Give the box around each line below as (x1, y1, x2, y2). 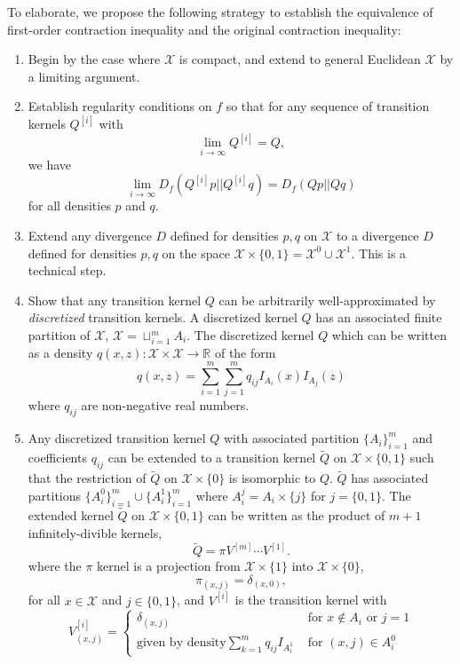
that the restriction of (28, 469, 147, 487)
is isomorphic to (228, 469, 316, 487)
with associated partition (223, 429, 360, 447)
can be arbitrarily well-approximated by (218, 290, 436, 309)
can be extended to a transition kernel (107, 448, 316, 467)
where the (28, 557, 82, 575)
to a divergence (336, 226, 419, 245)
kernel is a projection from (97, 557, 241, 575)
